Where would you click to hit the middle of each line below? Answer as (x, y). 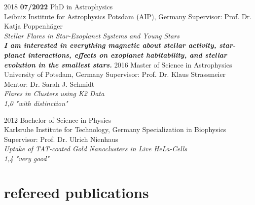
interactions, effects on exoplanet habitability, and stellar (127, 54)
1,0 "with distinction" (36, 103)
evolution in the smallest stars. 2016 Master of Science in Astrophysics (118, 64)
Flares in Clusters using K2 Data (54, 93)
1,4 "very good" (27, 158)
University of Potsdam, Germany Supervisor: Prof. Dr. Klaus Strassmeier (115, 74)
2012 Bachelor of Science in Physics (58, 120)
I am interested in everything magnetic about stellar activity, (110, 45)
